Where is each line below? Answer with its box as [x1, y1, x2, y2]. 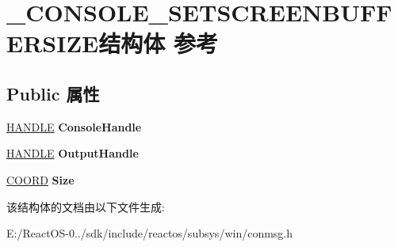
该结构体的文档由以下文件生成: [6, 198, 165, 215]
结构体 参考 [98, 27, 219, 59]
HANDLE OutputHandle [6, 145, 139, 161]
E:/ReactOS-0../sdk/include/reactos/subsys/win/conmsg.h [6, 225, 293, 241]
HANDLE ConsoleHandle [6, 118, 142, 135]
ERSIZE [6, 27, 99, 59]
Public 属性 [6, 81, 100, 105]
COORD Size [6, 171, 75, 188]
